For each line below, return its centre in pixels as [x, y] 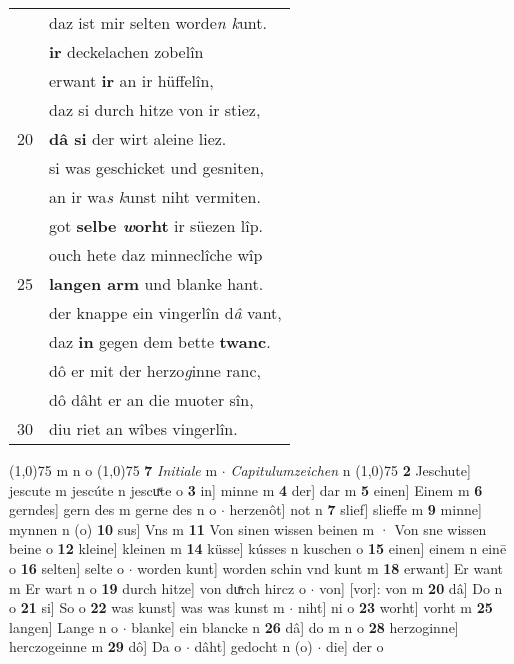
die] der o [354, 646]
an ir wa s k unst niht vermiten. [155, 196]
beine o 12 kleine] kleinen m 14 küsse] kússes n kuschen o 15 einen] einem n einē [258, 548]
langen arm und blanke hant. [156, 283]
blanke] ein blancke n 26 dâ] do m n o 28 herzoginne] [295, 626]
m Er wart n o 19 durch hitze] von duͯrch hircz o [157, 587]
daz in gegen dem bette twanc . [160, 341]
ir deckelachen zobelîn [126, 51]
